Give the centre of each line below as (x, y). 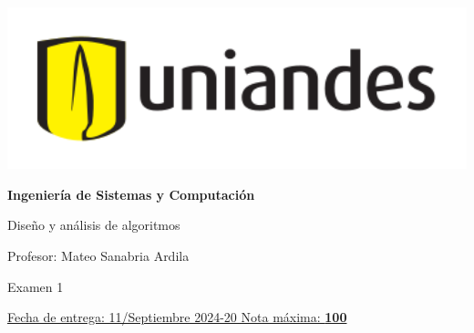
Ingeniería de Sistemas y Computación (131, 194)
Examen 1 (36, 286)
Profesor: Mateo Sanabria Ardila (98, 255)
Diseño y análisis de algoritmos (94, 225)
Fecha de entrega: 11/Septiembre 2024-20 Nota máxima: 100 (177, 317)
